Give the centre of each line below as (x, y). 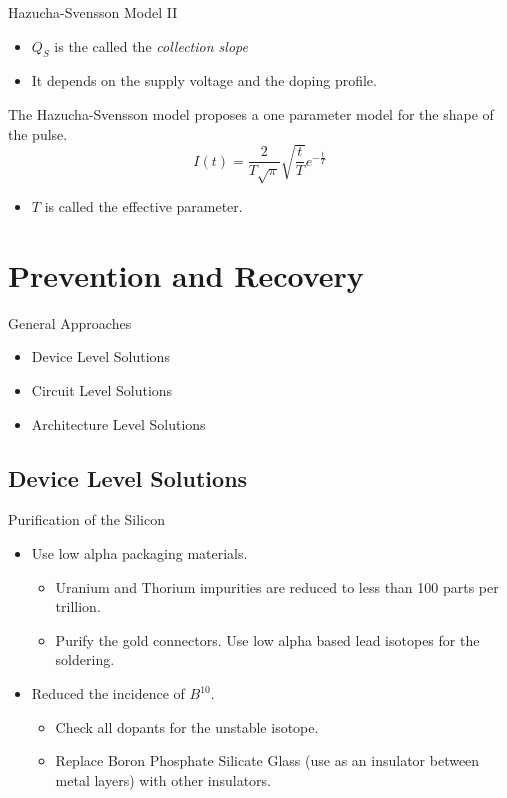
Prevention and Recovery (186, 274)
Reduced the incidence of (108, 693)
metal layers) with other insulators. (163, 779)
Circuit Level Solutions (102, 390)
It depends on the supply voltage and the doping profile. (204, 80)
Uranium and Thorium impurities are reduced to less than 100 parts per (277, 586)
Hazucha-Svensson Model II (93, 12)
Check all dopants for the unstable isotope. (187, 726)
